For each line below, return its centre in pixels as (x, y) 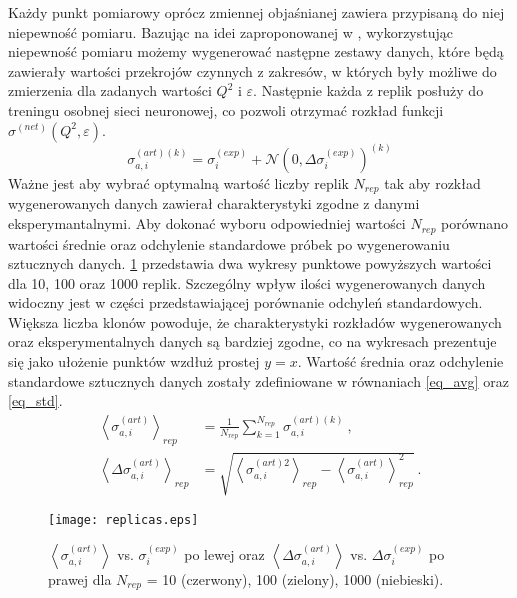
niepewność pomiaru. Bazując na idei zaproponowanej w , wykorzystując (230, 31)
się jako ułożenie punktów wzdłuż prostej (134, 361)
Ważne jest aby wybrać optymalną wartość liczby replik (178, 183)
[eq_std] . (35, 400)
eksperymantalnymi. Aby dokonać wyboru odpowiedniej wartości (207, 223)
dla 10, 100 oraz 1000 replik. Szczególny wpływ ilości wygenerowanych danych (247, 282)
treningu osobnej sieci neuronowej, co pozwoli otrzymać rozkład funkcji (226, 109)
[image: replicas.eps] (123, 520)
